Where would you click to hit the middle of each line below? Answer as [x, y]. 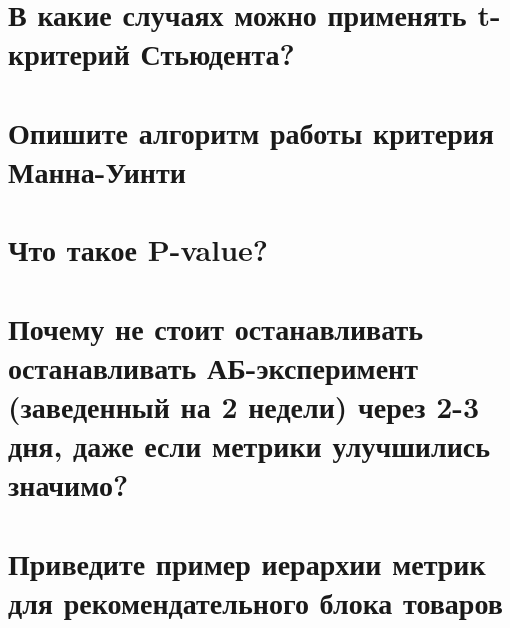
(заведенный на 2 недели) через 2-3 [244, 406]
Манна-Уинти [97, 170]
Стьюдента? [217, 53]
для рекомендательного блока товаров [255, 602]
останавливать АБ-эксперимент [213, 366]
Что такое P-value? [138, 249]
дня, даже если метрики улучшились [249, 445]
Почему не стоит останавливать [215, 327]
